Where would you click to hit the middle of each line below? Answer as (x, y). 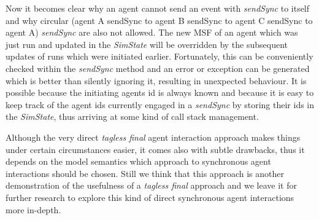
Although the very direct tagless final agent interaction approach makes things (153, 137)
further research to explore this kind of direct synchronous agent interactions (150, 197)
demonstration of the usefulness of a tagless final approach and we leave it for (151, 185)
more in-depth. (33, 209)
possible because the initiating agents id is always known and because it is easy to (160, 92)
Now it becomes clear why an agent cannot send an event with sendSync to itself (158, 8)
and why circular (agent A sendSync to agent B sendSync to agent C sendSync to (159, 20)
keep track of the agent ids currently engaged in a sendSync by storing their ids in (160, 104)
